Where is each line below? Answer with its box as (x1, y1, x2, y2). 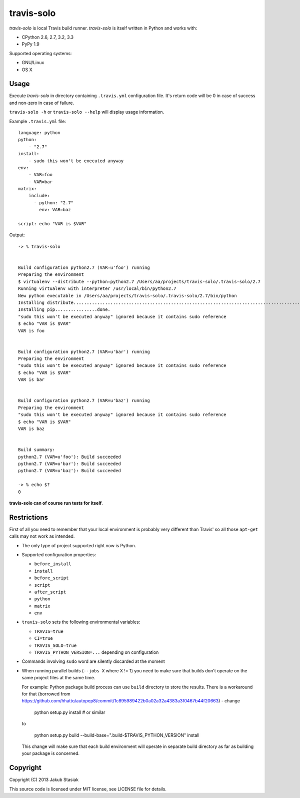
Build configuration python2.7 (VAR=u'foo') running (18, 265, 150, 270)
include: (28, 193, 50, 199)
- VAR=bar (28, 179, 52, 185)
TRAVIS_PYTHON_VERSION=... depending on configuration (34, 649, 159, 655)
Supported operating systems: (9, 50, 72, 56)
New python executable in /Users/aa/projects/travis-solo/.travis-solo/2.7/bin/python (18, 293, 237, 298)
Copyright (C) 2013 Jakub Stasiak (9, 776, 79, 783)
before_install (34, 561, 72, 567)
